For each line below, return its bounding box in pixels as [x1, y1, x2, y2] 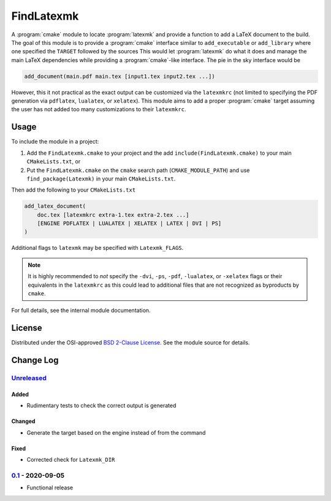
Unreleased [11, 374, 47, 383]
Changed [11, 417, 36, 425]
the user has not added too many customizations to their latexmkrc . [11, 106, 186, 113]
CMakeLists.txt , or [26, 158, 81, 165]
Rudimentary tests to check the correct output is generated [26, 402, 177, 410]
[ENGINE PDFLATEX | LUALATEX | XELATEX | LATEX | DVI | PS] [37, 220, 222, 227]
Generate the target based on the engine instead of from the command [26, 429, 206, 436]
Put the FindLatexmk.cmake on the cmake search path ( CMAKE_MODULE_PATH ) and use [26, 166, 250, 174]
